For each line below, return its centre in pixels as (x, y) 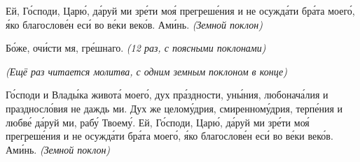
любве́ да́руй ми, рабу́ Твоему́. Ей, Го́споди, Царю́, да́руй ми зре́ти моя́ (158, 122)
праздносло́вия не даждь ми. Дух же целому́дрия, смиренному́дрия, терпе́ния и (174, 108)
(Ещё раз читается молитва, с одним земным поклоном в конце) (146, 71)
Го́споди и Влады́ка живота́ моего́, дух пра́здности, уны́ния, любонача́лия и (167, 95)
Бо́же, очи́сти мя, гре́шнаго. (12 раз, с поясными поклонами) (136, 48)
